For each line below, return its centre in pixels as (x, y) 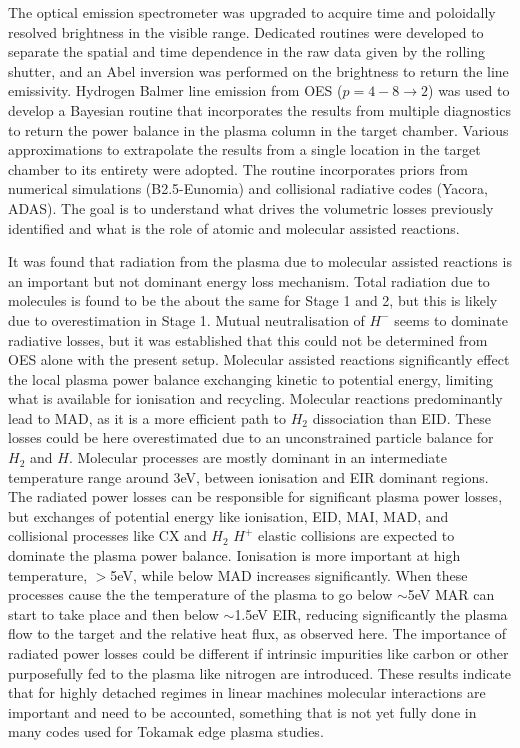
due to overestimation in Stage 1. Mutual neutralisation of (186, 319)
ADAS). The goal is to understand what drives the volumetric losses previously (251, 207)
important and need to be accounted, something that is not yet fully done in (242, 711)
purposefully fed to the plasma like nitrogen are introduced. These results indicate (260, 672)
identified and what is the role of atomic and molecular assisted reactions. (234, 227)
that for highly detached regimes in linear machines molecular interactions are (247, 692)
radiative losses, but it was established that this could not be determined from (248, 339)
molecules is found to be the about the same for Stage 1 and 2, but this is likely (253, 300)
